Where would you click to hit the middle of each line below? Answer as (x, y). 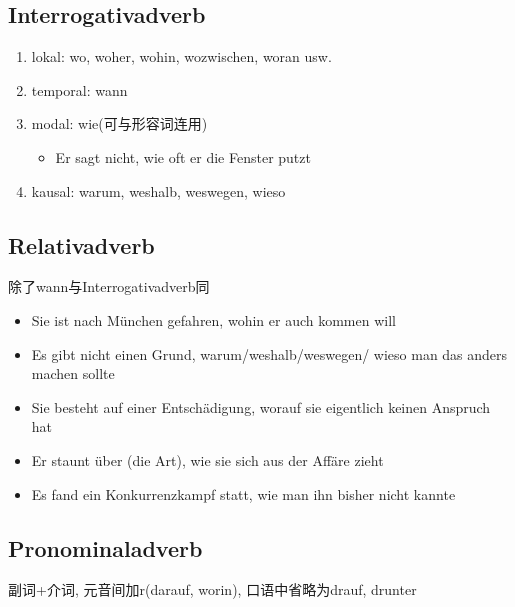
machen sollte (73, 373)
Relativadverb (81, 244)
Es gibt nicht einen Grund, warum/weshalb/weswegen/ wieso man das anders (269, 353)
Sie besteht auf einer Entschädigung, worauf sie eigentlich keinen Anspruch (261, 406)
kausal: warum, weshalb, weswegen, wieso (158, 190)
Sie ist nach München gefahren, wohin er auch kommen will (213, 319)
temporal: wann (79, 89)
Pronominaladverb (105, 547)
